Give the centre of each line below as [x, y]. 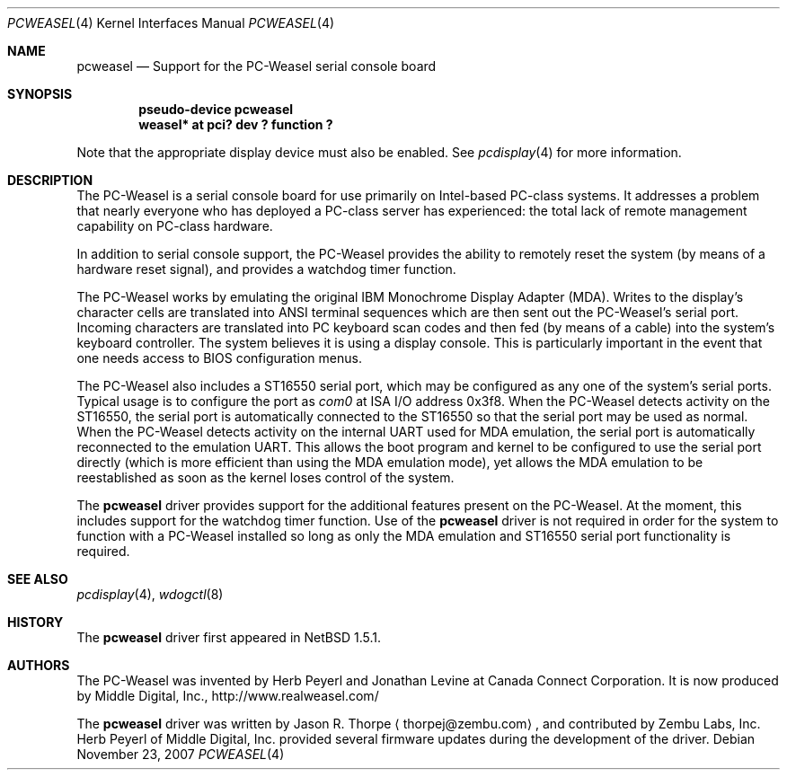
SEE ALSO [38, 579]
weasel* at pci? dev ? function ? [236, 124]
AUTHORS [39, 665]
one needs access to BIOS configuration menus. [219, 358]
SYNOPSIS [40, 94]
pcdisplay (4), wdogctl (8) [150, 594]
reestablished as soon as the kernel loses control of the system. [265, 477]
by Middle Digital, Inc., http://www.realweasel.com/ [228, 696]
